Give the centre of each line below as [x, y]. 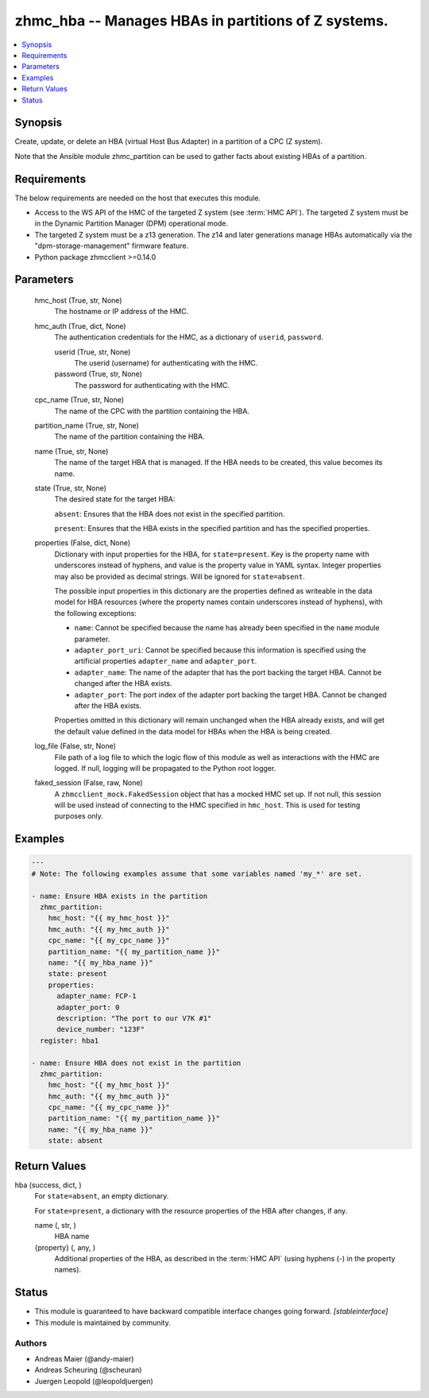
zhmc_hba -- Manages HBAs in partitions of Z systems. [201, 21]
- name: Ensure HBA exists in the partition [120, 896]
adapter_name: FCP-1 [97, 996]
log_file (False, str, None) [75, 746]
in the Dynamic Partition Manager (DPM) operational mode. [131, 223]
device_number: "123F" [101, 1030]
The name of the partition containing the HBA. [130, 436]
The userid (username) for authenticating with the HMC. [166, 363]
